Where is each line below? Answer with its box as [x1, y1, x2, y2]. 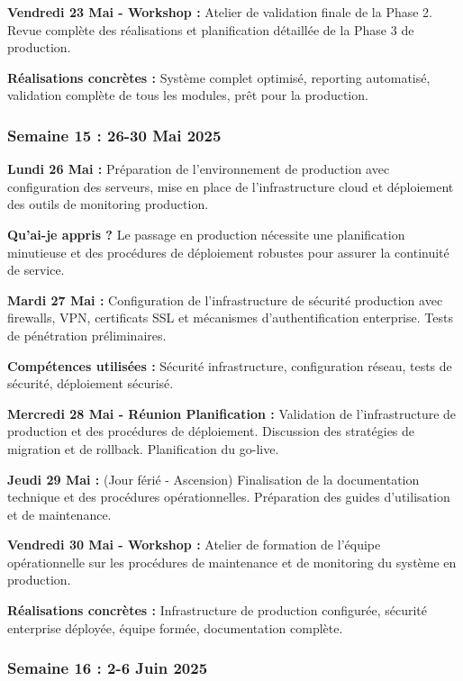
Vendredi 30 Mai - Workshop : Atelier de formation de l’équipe [7, 535, 381, 554]
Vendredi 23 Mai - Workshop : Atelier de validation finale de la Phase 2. [7, 3, 432, 21]
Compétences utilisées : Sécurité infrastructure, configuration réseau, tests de [7, 356, 452, 375]
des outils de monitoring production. [7, 195, 209, 213]
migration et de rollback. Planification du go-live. [7, 439, 279, 458]
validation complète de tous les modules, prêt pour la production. [7, 86, 368, 104]
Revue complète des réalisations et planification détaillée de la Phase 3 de [7, 20, 414, 39]
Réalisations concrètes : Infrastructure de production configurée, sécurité [7, 601, 428, 620]
